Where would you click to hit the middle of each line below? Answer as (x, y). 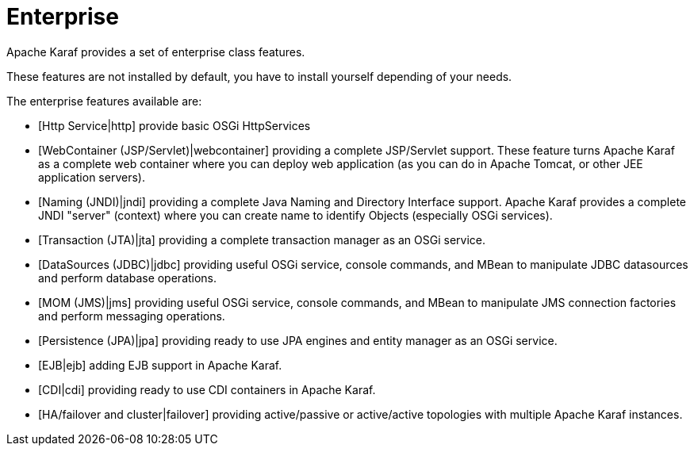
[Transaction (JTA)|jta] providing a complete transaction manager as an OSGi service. (262, 239)
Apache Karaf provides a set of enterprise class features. (156, 52)
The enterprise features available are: (104, 101)
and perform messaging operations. (132, 316)
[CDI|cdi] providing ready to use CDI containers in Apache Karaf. (207, 389)
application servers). (92, 177)
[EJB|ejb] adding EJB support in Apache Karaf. (160, 365)
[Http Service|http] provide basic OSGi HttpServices (174, 125)
